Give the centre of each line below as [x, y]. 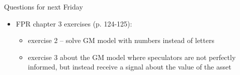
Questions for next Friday [44, 6]
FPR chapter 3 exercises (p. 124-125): [74, 23]
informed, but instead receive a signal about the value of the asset [130, 67]
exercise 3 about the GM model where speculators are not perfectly [132, 57]
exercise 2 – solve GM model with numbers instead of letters [121, 40]
